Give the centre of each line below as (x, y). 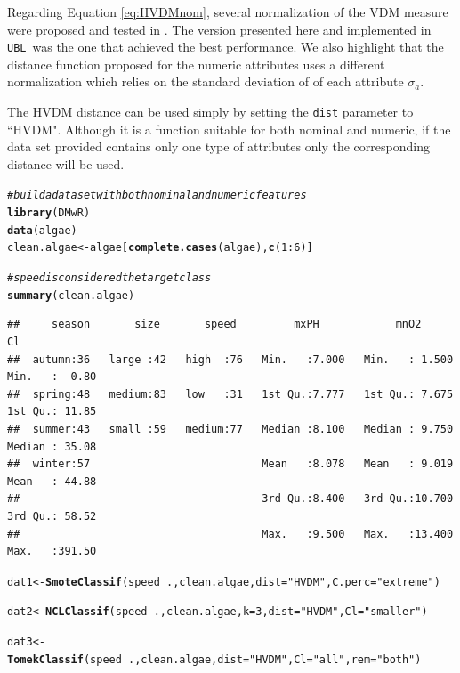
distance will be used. (66, 163)
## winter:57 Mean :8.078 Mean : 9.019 (230, 464)
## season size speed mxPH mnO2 (214, 324)
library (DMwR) (49, 213)
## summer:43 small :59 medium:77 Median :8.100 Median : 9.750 (230, 429)
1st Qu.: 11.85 (52, 412)
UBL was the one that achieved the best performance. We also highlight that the (226, 47)
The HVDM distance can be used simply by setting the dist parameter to (210, 112)
